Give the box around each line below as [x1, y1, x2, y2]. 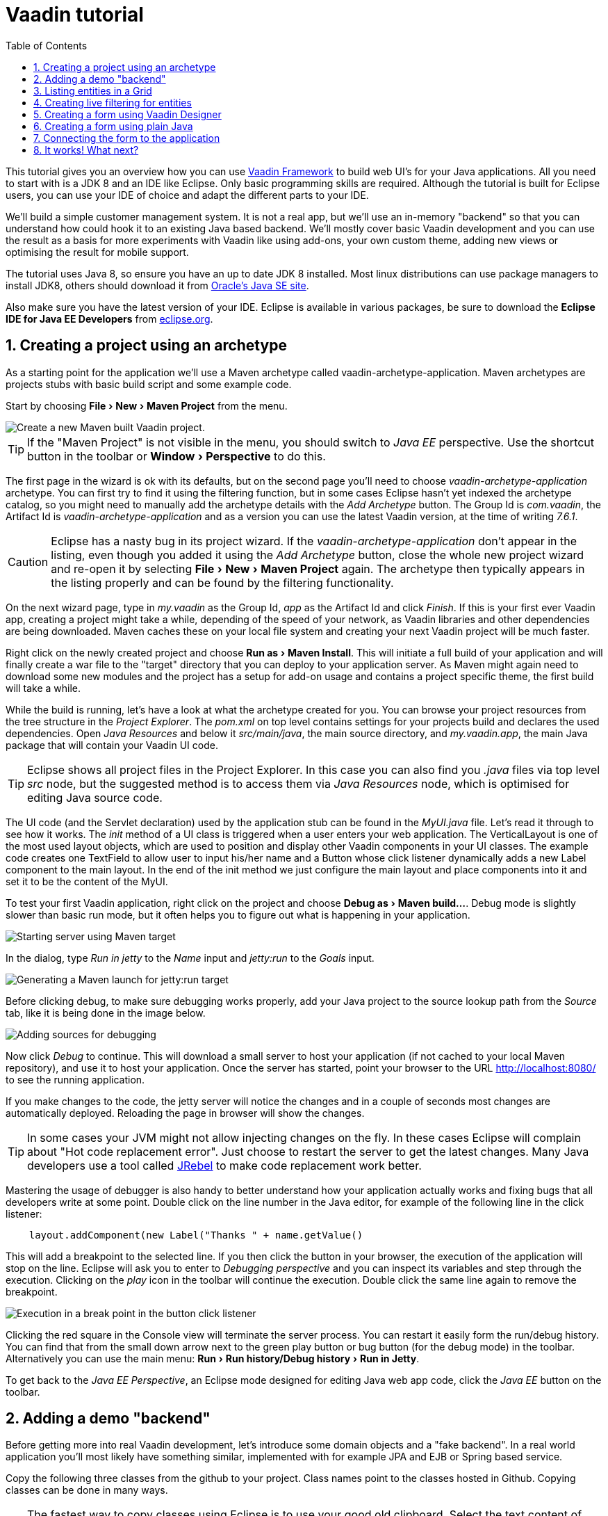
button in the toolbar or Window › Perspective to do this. [27, 449, 326, 463]
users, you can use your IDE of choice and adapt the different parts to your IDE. [6, 188, 369, 201]
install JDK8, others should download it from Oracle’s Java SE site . [6, 279, 309, 291]
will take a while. [6, 682, 81, 694]
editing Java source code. [27, 790, 163, 805]
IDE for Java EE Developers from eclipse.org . [6, 312, 213, 325]
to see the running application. [6, 1073, 145, 1086]
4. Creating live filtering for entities [33, 96, 192, 108]
